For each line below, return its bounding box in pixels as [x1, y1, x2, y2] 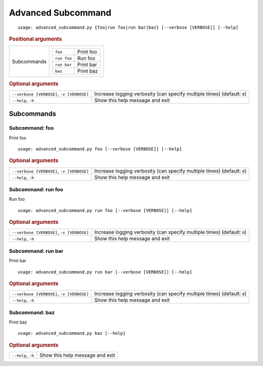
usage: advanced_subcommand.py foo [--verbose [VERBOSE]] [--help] [18, 146, 182, 152]
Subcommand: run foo [9, 186, 63, 193]
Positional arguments [9, 36, 62, 42]
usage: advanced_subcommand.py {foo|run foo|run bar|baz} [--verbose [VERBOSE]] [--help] [18, 24, 239, 30]
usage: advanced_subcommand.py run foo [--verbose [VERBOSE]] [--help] [18, 208, 192, 213]
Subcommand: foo [9, 125, 54, 132]
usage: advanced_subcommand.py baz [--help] [18, 330, 126, 336]
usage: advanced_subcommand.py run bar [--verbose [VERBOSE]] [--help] [18, 269, 192, 275]
